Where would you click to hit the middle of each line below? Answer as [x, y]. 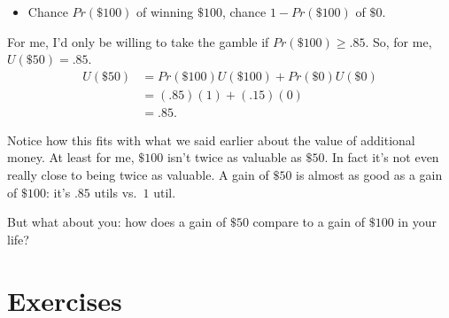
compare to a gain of [309, 222]
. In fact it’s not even [382, 157]
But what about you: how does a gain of [117, 222]
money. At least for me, [71, 157]
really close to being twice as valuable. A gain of [138, 175]
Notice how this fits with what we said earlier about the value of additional [211, 140]
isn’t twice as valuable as [234, 157]
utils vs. [116, 192]
